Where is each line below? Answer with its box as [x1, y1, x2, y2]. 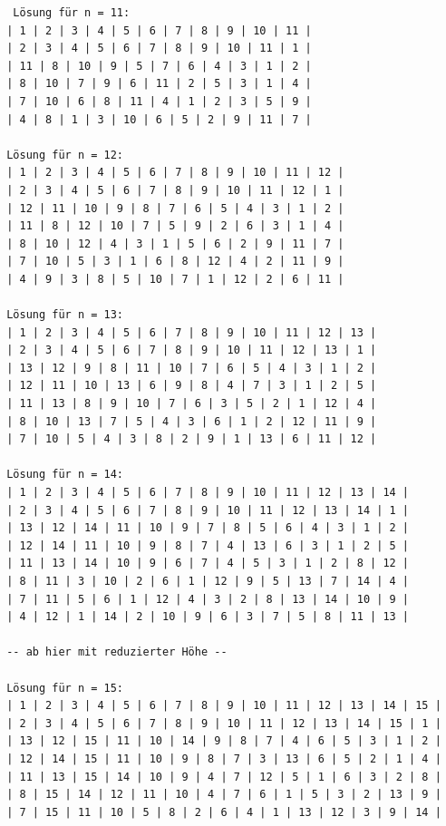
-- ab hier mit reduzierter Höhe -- [6, 646, 228, 659]
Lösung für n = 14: [6, 468, 124, 481]
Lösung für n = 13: [6, 308, 124, 322]
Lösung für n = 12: [6, 148, 124, 161]
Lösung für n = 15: [6, 681, 124, 695]
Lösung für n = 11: [13, 6, 131, 19]
